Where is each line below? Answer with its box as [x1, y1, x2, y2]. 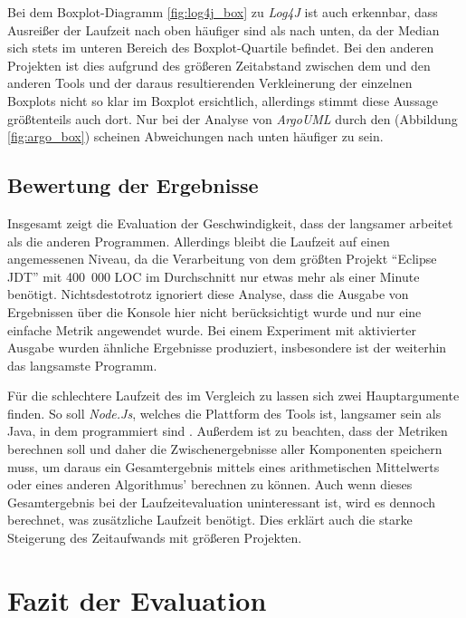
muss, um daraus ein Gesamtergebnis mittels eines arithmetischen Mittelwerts [7, 457, 440, 476]
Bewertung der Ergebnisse [7, 171, 259, 199]
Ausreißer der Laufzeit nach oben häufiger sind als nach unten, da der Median [7, 20, 440, 39]
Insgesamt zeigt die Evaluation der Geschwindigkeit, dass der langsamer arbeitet [7, 213, 453, 232]
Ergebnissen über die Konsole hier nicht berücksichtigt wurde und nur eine [7, 302, 422, 321]
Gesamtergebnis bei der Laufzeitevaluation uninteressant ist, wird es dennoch [7, 492, 436, 511]
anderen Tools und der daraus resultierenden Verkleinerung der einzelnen [7, 73, 413, 92]
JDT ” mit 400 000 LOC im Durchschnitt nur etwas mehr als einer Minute [7, 266, 420, 285]
